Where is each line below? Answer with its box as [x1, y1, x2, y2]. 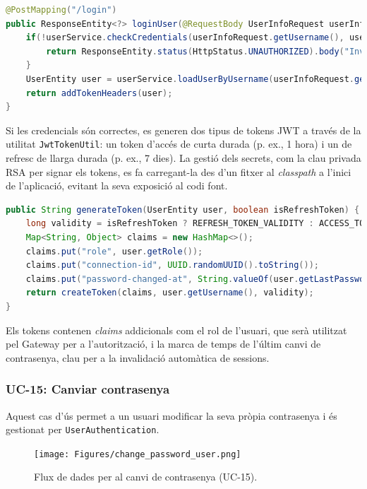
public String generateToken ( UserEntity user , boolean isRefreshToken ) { [6, 204, 360, 215]
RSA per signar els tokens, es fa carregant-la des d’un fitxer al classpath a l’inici [6, 164, 351, 179]
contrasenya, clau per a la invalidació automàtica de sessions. [6, 350, 270, 365]
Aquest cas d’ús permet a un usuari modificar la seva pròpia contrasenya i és [6, 408, 337, 423]
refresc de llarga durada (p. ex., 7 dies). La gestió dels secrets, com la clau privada [6, 151, 361, 165]
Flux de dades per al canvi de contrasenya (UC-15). [34, 469, 258, 484]
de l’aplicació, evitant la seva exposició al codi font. [6, 178, 228, 193]
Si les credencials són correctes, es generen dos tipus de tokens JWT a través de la [6, 122, 361, 137]
